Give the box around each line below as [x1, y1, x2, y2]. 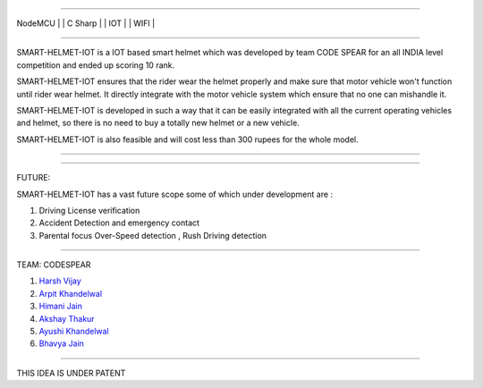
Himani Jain [38, 300, 83, 312]
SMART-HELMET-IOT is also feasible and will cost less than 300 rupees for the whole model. [16, 134, 359, 145]
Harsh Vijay [38, 275, 82, 286]
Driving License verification [38, 205, 140, 215]
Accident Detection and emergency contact [38, 217, 200, 228]
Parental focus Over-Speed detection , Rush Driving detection [38, 230, 267, 240]
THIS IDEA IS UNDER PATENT [16, 367, 126, 378]
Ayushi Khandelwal [38, 326, 109, 337]
